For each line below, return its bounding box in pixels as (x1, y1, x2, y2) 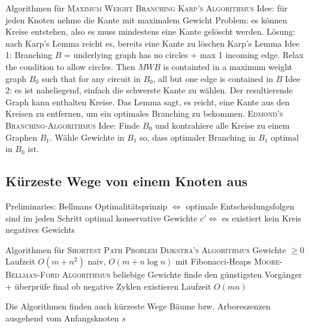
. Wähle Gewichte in (50, 130, 125, 143)
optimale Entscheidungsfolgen (186, 199, 295, 212)
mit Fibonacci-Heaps (175, 255, 252, 268)
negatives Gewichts (5, 223, 75, 236)
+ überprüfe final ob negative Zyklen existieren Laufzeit (5, 280, 211, 292)
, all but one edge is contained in (153, 72, 274, 84)
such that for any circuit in (41, 72, 141, 84)
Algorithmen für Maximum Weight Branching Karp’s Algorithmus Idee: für (5, 2, 288, 14)
